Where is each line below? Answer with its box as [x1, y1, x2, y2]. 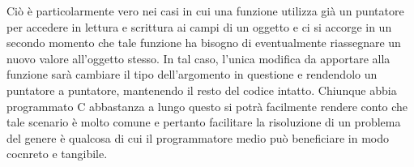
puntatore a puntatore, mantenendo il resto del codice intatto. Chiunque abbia [6, 81, 397, 98]
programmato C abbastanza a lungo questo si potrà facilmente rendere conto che [6, 97, 408, 114]
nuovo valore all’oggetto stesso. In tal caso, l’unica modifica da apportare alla [6, 49, 391, 66]
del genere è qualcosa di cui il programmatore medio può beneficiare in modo [6, 129, 389, 146]
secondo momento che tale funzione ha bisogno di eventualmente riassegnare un [6, 34, 401, 51]
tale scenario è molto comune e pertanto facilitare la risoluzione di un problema [6, 113, 401, 131]
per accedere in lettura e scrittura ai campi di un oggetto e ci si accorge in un [6, 18, 392, 35]
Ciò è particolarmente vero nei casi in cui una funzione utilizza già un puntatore [6, 2, 404, 19]
